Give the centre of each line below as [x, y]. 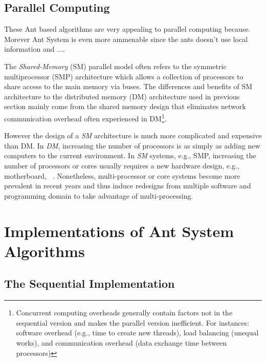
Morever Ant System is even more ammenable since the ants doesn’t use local [126, 39]
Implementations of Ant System [119, 231]
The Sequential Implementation [90, 283]
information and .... [35, 49]
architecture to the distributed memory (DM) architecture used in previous [122, 96]
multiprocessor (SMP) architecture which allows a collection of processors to [124, 76]
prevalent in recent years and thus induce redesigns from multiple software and [128, 186]
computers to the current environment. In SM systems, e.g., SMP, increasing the [130, 155]
